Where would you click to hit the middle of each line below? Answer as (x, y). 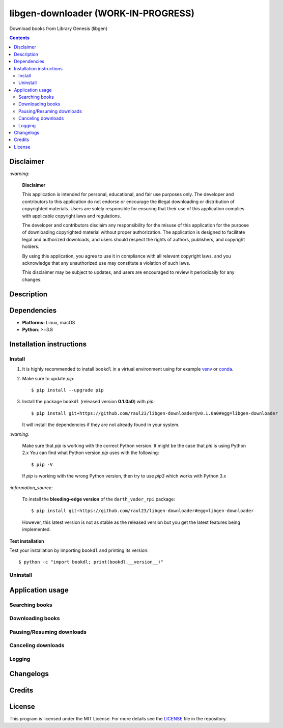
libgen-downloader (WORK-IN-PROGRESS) (102, 13)
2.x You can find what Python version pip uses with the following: (91, 453)
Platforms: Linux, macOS (49, 322)
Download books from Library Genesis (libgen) (59, 29)
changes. (32, 279)
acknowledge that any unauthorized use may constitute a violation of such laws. (106, 263)
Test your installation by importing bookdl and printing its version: (79, 550)
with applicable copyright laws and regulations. (72, 216)
